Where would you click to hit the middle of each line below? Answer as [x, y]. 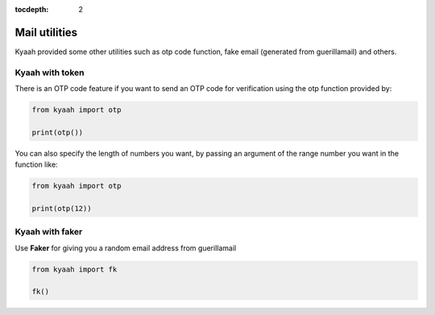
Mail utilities [46, 32]
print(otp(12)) [62, 208]
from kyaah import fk [75, 269]
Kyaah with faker [49, 232]
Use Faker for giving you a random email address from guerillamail [126, 248]
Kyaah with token [50, 73]
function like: [36, 164]
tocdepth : [32, 9]
